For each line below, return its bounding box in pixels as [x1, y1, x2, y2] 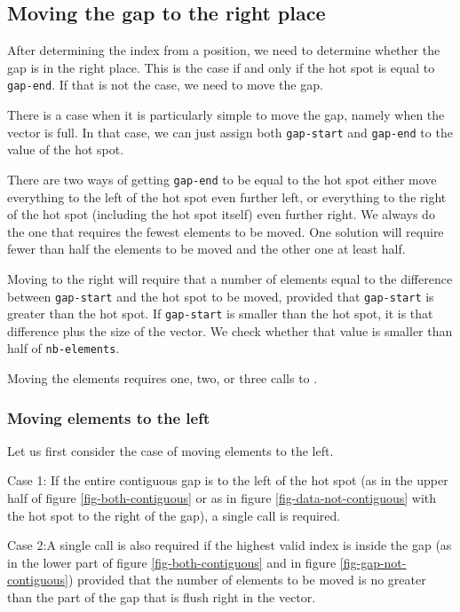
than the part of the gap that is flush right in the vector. [7, 588, 316, 607]
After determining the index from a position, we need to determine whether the [7, 41, 440, 59]
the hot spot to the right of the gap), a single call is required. [7, 506, 341, 524]
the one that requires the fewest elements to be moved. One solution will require [7, 222, 444, 240]
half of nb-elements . [7, 339, 120, 357]
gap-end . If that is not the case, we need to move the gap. [7, 75, 323, 94]
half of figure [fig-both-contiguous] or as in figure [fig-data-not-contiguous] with [7, 489, 437, 507]
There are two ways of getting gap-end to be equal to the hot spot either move [7, 169, 437, 188]
